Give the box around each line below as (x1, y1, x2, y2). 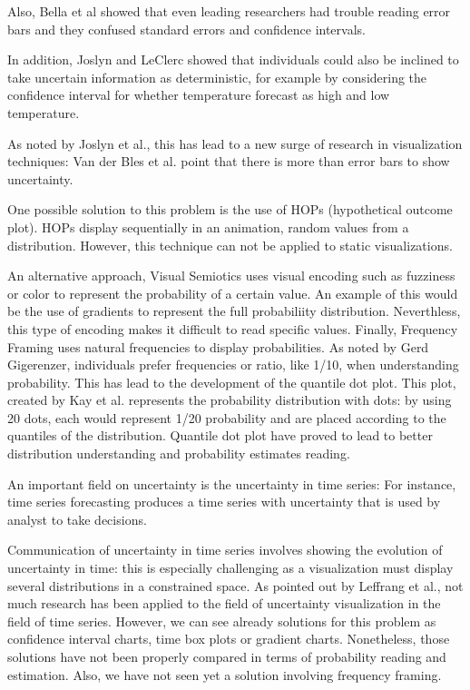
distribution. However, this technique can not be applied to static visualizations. (7, 235, 453, 254)
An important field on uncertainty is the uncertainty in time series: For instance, (7, 474, 456, 493)
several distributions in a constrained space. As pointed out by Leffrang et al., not (7, 576, 464, 595)
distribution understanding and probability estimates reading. (7, 444, 350, 463)
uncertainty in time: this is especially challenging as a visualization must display (7, 558, 454, 577)
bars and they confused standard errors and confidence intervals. (7, 19, 366, 38)
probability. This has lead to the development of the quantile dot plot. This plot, (7, 372, 456, 391)
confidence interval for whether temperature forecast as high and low (7, 85, 390, 104)
